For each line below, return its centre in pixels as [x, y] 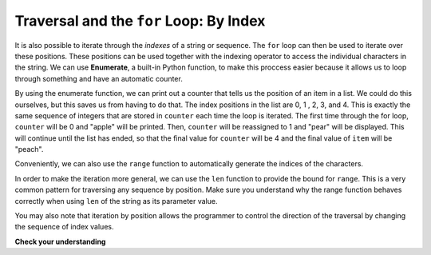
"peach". [29, 149]
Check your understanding [60, 241]
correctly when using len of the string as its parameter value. [116, 201]
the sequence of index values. [64, 227]
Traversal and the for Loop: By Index [140, 21]
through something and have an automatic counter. [99, 78]
